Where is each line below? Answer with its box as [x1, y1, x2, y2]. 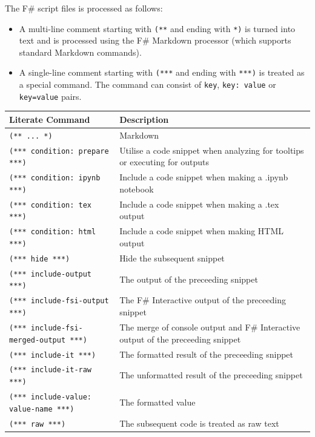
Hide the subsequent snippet [119, 251, 225, 264]
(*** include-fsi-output [9, 297, 109, 306]
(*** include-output [9, 269, 92, 278]
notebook [119, 182, 154, 195]
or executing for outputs [119, 156, 210, 168]
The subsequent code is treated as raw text [119, 416, 279, 429]
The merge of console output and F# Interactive [119, 321, 300, 333]
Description [119, 113, 169, 125]
